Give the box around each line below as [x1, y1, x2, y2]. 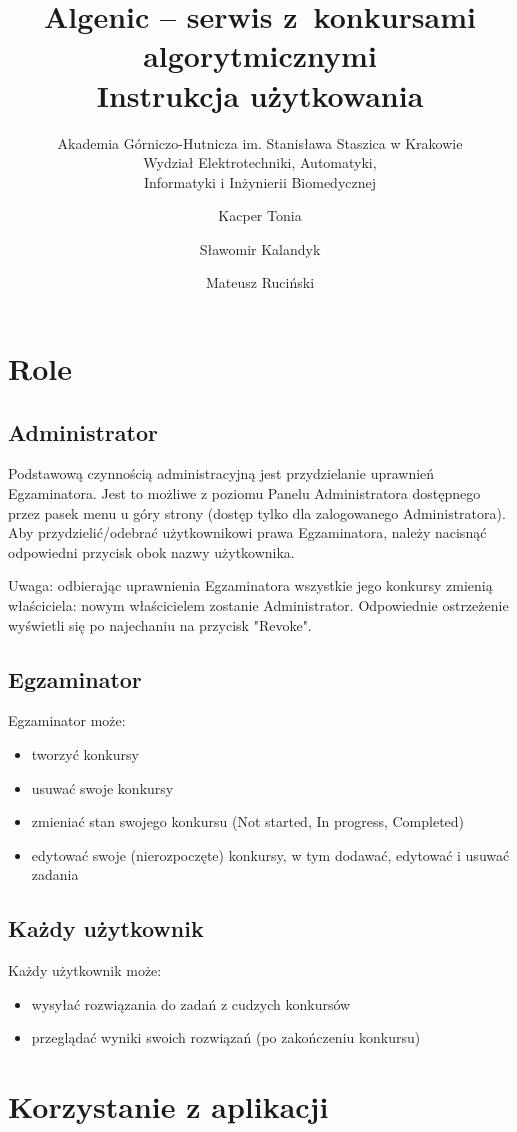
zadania [31, 864, 79, 885]
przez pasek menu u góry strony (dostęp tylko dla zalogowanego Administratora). [8, 502, 506, 523]
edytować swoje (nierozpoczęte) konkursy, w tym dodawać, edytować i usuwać [31, 844, 510, 865]
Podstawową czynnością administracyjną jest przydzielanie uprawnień [8, 463, 435, 484]
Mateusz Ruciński [205, 272, 315, 293]
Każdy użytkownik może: [8, 960, 162, 981]
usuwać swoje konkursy [31, 777, 174, 798]
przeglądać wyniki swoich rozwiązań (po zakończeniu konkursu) [31, 1027, 421, 1048]
